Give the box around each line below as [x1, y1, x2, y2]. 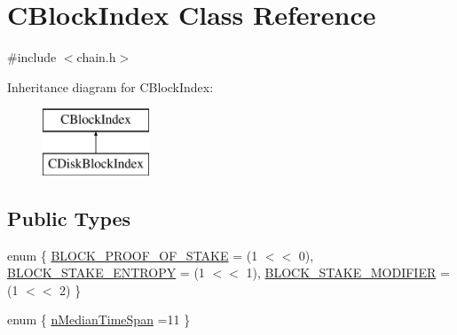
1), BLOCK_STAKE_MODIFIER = [246, 263, 450, 282]
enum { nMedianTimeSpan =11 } [7, 310, 191, 329]
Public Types [7, 204, 131, 231]
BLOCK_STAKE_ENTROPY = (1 [7, 263, 205, 282]
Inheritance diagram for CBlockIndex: [7, 77, 214, 96]
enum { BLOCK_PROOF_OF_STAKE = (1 [7, 245, 258, 264]
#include [7, 48, 57, 66]
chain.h [76, 48, 116, 66]
